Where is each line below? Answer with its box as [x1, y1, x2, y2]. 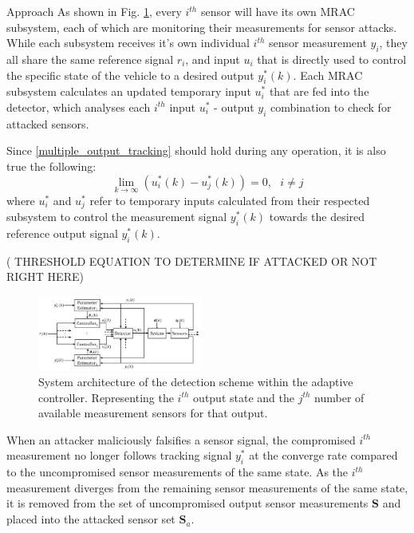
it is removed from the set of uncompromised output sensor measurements [6, 495, 369, 511]
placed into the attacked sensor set [6, 511, 175, 527]
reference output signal [6, 225, 118, 242]
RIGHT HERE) [6, 268, 84, 285]
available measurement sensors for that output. [38, 405, 268, 421]
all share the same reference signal [6, 50, 174, 67]
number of [314, 389, 365, 405]
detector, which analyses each [6, 98, 151, 115]
